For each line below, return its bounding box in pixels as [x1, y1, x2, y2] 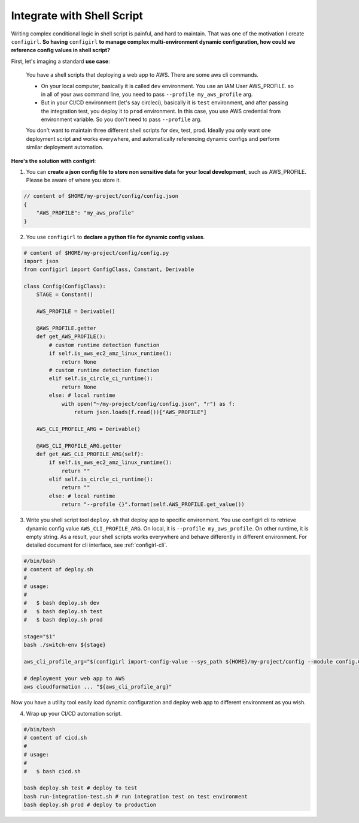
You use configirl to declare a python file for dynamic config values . [26, 233, 205, 240]
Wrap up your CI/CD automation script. [26, 710, 122, 717]
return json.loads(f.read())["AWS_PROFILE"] [74, 408, 207, 415]
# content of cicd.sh [23, 734, 87, 741]
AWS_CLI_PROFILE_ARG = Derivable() [36, 426, 141, 432]
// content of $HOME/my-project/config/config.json [23, 192, 179, 200]
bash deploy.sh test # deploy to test [23, 785, 138, 791]
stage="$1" [23, 633, 56, 640]
